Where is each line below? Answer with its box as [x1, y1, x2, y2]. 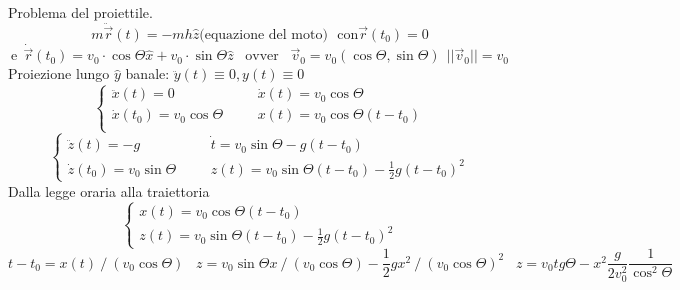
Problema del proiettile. [8, 2, 153, 22]
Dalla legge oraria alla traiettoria [8, 180, 210, 201]
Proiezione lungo [8, 63, 110, 84]
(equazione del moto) [199, 28, 328, 43]
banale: [125, 63, 170, 84]
